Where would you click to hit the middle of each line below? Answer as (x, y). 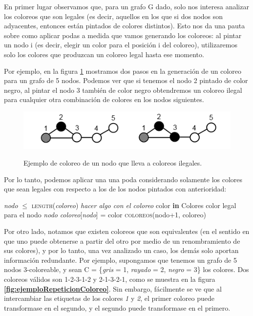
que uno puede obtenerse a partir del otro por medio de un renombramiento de (122, 241)
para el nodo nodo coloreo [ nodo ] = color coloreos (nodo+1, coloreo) (105, 215)
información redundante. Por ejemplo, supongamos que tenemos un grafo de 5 (120, 260)
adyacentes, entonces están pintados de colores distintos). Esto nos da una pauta (125, 26)
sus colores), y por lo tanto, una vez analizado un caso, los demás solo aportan (121, 250)
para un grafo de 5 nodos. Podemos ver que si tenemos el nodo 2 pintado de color (126, 80)
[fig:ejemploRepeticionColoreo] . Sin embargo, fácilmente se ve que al (113, 288)
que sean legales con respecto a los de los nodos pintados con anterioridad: (115, 189)
